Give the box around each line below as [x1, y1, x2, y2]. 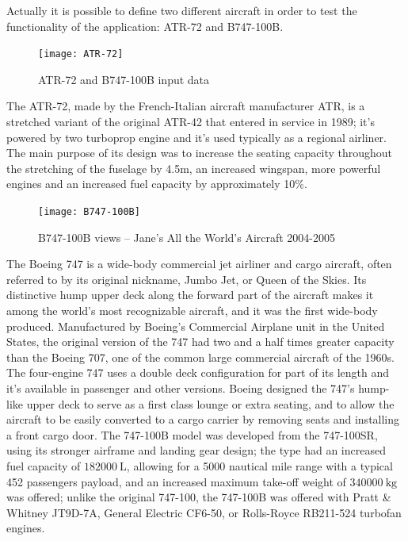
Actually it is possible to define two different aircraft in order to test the [6, 2, 357, 18]
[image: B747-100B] [38, 206, 140, 217]
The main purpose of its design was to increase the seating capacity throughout [6, 144, 393, 161]
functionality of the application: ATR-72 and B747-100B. [6, 17, 284, 34]
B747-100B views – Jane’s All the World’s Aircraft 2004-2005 [38, 228, 336, 245]
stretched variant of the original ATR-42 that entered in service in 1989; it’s [6, 113, 375, 130]
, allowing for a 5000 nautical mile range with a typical [126, 457, 393, 474]
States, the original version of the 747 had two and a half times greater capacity [6, 333, 395, 350]
